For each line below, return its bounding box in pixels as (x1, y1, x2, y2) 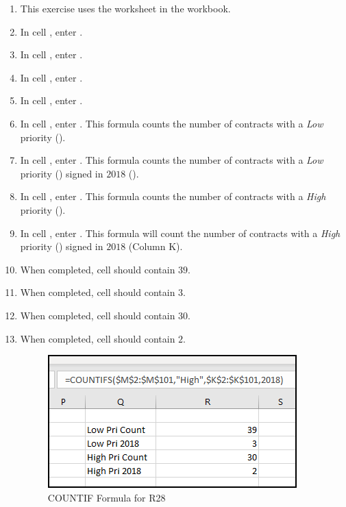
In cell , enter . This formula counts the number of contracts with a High (20, 189, 326, 203)
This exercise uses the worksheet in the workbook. (20, 1, 231, 15)
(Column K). (128, 239, 183, 253)
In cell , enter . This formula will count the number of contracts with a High (20, 225, 341, 240)
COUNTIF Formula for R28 (47, 490, 166, 504)
